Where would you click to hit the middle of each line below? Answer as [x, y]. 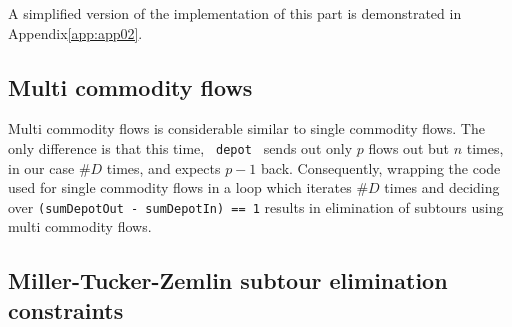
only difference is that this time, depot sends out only [180, 147]
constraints [66, 309]
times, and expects [163, 167]
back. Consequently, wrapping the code [381, 167]
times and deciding [442, 187]
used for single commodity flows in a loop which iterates [180, 187]
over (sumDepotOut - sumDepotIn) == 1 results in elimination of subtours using [256, 206]
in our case [41, 167]
